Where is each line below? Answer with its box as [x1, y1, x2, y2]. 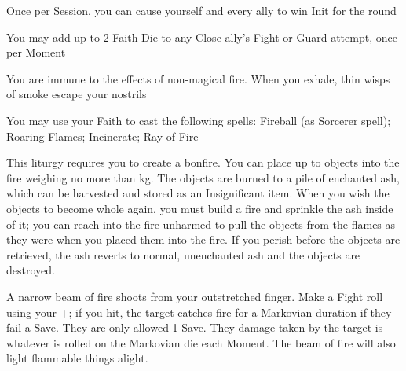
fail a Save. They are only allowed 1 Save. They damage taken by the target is [6, 319, 383, 336]
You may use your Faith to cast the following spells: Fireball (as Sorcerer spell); [6, 112, 391, 128]
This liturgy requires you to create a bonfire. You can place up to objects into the [6, 154, 400, 171]
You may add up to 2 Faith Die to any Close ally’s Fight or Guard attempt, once [6, 28, 397, 45]
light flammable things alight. [6, 350, 148, 366]
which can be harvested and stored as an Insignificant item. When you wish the [6, 185, 390, 201]
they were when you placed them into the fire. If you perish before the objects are [6, 231, 401, 248]
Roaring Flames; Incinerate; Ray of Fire [6, 127, 199, 144]
